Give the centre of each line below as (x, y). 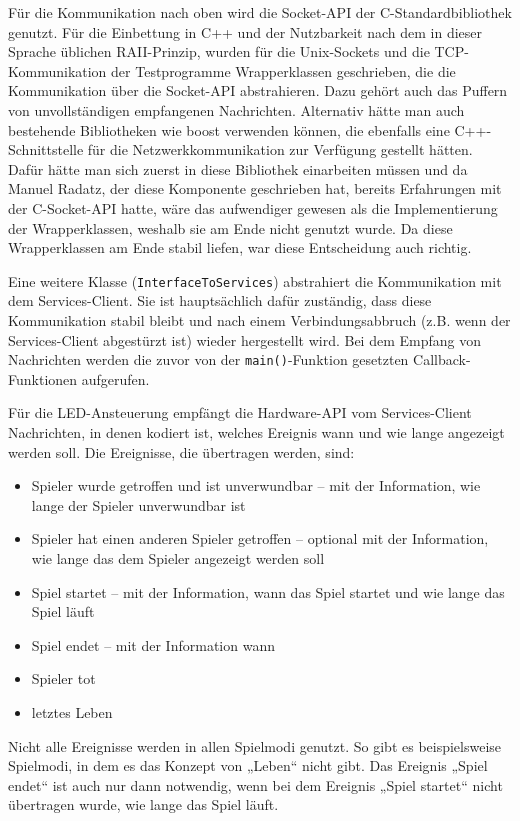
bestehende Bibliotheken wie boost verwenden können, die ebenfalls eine (229, 129)
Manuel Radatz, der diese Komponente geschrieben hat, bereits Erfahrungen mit (255, 188)
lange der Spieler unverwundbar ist (138, 504)
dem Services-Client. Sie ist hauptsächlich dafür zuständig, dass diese (220, 300)
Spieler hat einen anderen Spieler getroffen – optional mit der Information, (260, 538)
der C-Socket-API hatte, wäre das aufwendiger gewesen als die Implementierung (253, 207)
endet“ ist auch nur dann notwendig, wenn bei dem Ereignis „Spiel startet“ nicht (255, 784)
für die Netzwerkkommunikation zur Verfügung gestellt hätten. (280, 149)
